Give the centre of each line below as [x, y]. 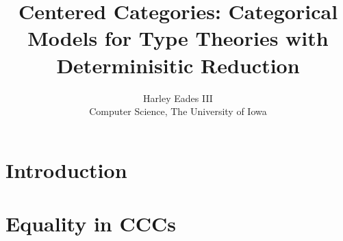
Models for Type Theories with [178, 38]
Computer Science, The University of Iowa [178, 111]
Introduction [66, 169]
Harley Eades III [178, 98]
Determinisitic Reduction [178, 65]
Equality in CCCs [91, 224]
